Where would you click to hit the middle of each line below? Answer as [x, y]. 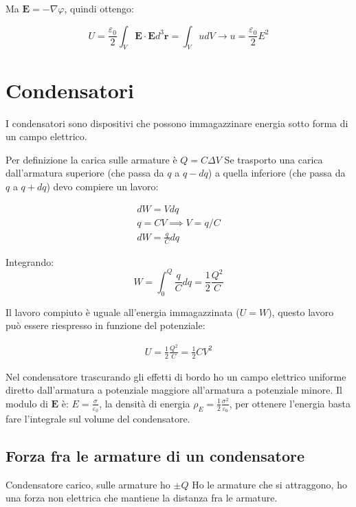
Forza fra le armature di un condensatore [155, 455]
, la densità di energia [145, 403]
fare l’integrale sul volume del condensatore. [98, 418]
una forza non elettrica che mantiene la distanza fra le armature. [142, 498]
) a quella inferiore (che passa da [277, 173]
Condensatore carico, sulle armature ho [88, 484]
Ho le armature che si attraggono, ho [269, 484]
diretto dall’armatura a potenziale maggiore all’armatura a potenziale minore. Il [174, 390]
